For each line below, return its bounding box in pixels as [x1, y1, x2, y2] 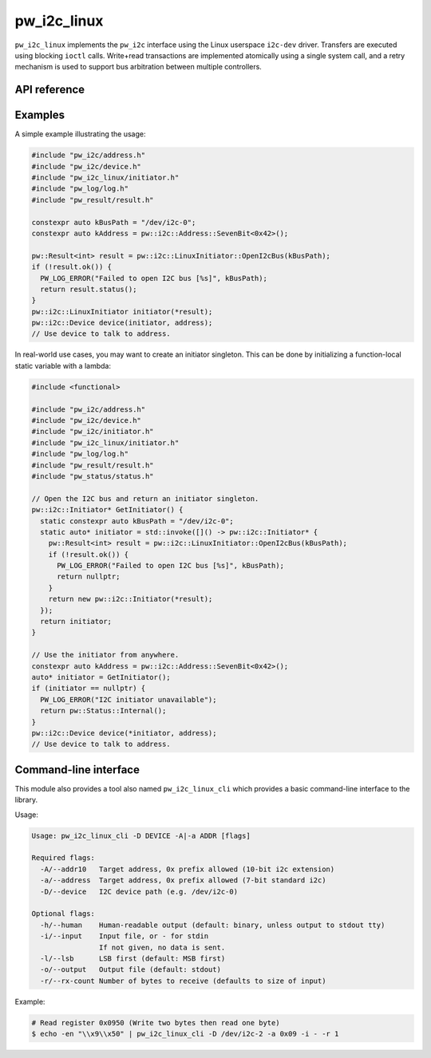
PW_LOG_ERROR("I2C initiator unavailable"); [40, 695, 217, 704]
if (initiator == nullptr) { [31, 684, 146, 693]
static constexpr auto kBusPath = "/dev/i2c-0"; [40, 516, 235, 526]
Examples [14, 109, 65, 122]
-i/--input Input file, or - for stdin [40, 932, 209, 941]
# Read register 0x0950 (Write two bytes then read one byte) [31, 1018, 280, 1027]
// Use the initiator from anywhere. [31, 650, 180, 660]
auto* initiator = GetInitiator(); [31, 673, 171, 681]
